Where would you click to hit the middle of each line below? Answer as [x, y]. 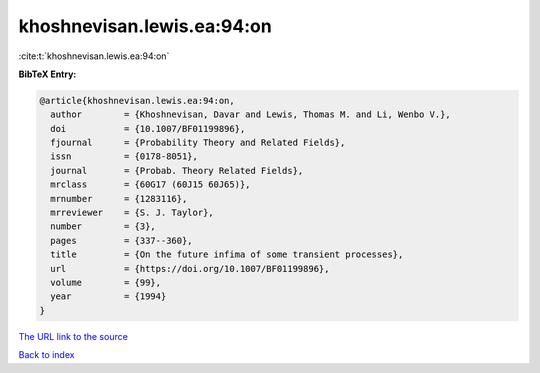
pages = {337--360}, [122, 240]
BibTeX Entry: [47, 74]
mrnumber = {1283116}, [119, 198]
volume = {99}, [106, 282]
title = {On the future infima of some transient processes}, [227, 254]
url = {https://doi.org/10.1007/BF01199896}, [190, 268]
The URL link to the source [73, 336]
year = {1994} [108, 296]
